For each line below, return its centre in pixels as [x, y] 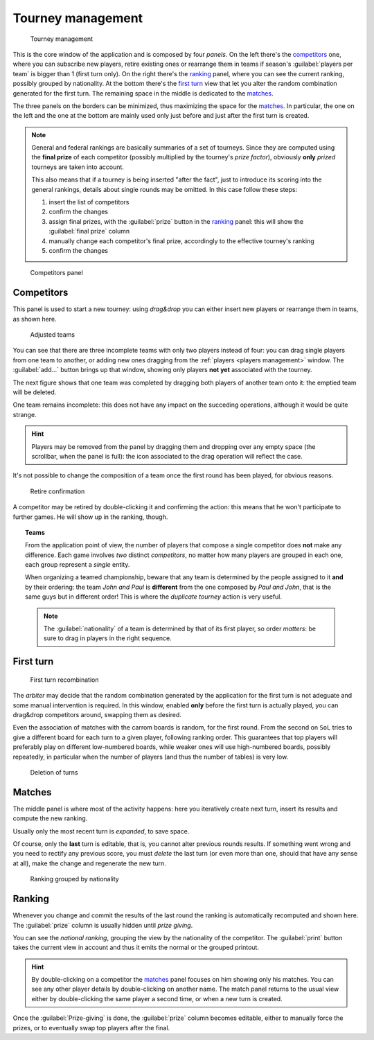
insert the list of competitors [89, 202]
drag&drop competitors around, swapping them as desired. [97, 715]
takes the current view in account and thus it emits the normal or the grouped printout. [136, 948]
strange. [25, 414]
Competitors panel [56, 273]
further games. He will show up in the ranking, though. [90, 517]
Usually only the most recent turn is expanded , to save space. [101, 831]
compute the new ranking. [50, 818]
